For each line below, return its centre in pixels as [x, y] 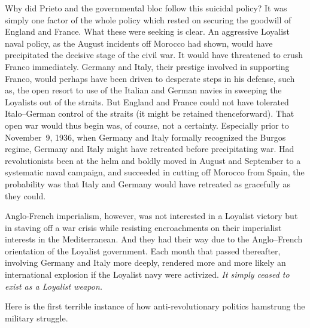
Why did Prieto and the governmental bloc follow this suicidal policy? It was [146, 8]
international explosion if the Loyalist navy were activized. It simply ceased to [147, 274]
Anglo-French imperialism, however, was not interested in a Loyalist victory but [151, 216]
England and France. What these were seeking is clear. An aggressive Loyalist [147, 31]
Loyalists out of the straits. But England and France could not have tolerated [147, 101]
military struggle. [37, 318]
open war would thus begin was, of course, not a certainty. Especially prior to [147, 125]
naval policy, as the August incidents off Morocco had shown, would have [139, 43]
